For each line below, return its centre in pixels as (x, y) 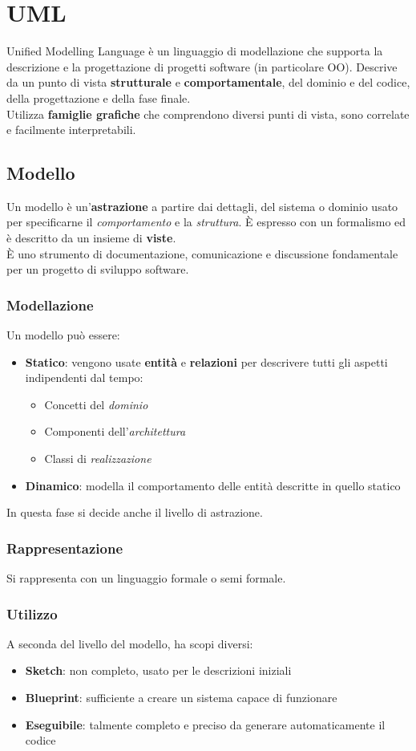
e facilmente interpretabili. (71, 130)
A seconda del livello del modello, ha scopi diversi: (130, 643)
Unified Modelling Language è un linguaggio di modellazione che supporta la (195, 51)
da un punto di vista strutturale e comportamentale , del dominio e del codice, (208, 82)
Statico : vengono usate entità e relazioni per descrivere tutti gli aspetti (206, 361)
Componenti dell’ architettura (115, 431)
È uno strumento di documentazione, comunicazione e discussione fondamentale (202, 253)
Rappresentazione (65, 548)
